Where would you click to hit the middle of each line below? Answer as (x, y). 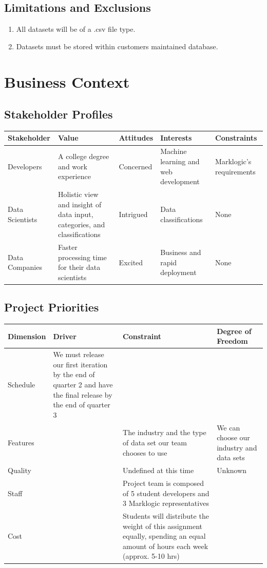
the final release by (83, 394)
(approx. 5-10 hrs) (151, 556)
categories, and (82, 224)
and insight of (80, 204)
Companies (25, 267)
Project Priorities (52, 307)
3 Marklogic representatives (166, 503)
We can (228, 427)
